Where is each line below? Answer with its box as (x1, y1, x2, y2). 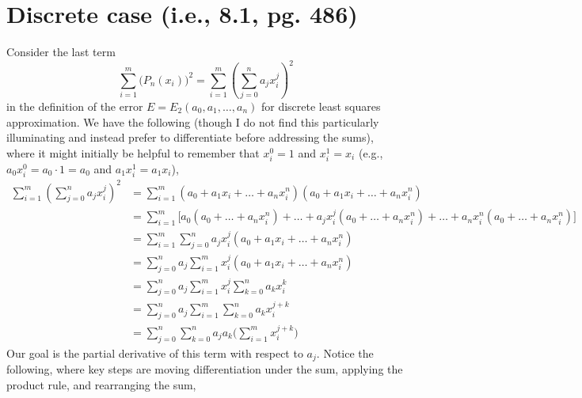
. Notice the (316, 344, 374, 361)
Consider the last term (6, 44, 116, 60)
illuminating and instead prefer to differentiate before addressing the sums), (6, 129, 374, 146)
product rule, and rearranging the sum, (6, 376, 196, 392)
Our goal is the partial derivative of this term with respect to (6, 344, 303, 361)
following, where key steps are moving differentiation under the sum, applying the (6, 361, 403, 377)
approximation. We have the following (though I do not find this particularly (6, 113, 379, 130)
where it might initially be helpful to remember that (6, 144, 260, 161)
